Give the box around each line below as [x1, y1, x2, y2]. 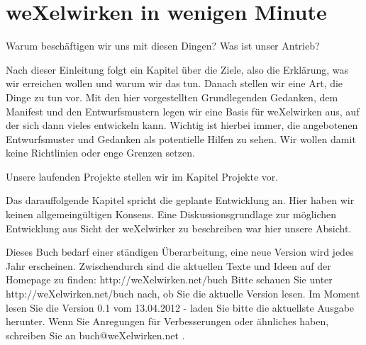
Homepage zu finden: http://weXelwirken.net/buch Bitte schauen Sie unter [6, 272, 333, 287]
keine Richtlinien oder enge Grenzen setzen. [6, 145, 195, 160]
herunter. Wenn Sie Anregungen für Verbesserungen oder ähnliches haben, [6, 314, 329, 329]
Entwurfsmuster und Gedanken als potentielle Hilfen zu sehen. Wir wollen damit [6, 131, 356, 146]
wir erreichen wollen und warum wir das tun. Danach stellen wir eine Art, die [6, 76, 343, 91]
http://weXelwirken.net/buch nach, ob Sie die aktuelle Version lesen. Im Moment [6, 286, 360, 301]
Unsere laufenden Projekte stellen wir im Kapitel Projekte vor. [6, 169, 279, 183]
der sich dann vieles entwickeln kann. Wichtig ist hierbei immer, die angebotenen [6, 118, 358, 132]
